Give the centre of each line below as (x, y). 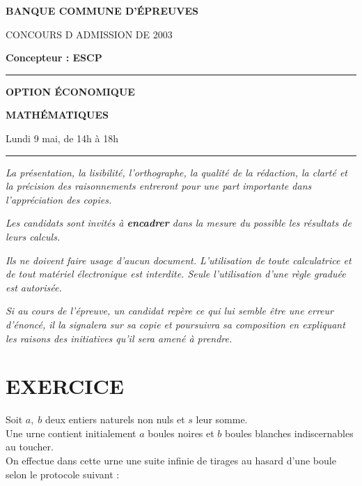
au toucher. (30, 447)
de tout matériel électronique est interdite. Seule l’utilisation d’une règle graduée (176, 274)
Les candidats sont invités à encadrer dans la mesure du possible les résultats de (179, 223)
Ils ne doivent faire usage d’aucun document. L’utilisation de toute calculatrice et (179, 260)
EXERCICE (65, 386)
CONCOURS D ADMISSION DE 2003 (89, 34)
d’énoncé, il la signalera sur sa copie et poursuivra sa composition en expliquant (175, 324)
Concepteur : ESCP (54, 58)
